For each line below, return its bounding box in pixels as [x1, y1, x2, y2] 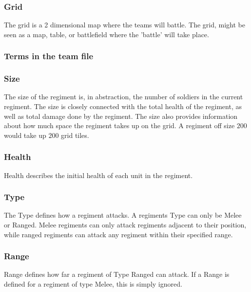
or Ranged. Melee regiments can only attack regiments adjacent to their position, [4, 220, 247, 230]
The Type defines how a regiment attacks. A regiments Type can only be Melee [4, 210, 242, 220]
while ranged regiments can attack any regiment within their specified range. [4, 229, 233, 239]
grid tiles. [61, 130, 89, 140]
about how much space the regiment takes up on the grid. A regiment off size [4, 120, 235, 131]
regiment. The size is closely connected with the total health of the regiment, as [4, 101, 242, 112]
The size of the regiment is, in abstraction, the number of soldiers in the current [4, 91, 243, 102]
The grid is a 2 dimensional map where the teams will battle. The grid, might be [4, 20, 245, 30]
